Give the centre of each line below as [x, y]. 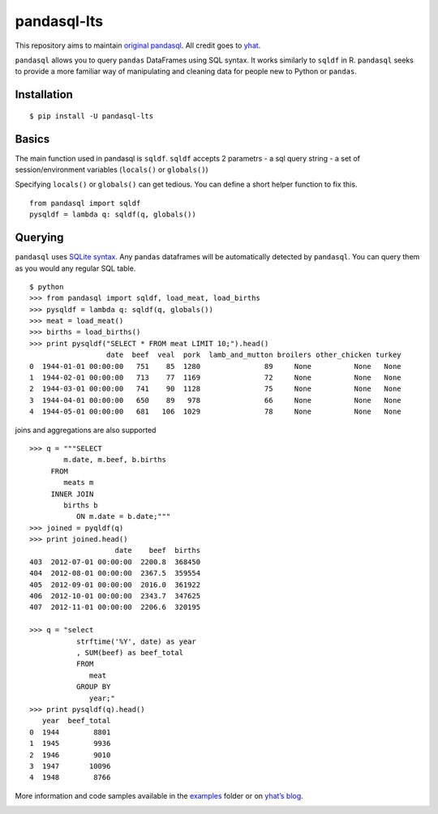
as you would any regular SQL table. [75, 268]
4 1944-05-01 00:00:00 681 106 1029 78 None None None [215, 412]
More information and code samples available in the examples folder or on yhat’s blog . [159, 795]
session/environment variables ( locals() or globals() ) [112, 169]
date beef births [158, 551]
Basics [32, 139]
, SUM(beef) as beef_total [130, 653]
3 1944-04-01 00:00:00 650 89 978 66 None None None [215, 400]
